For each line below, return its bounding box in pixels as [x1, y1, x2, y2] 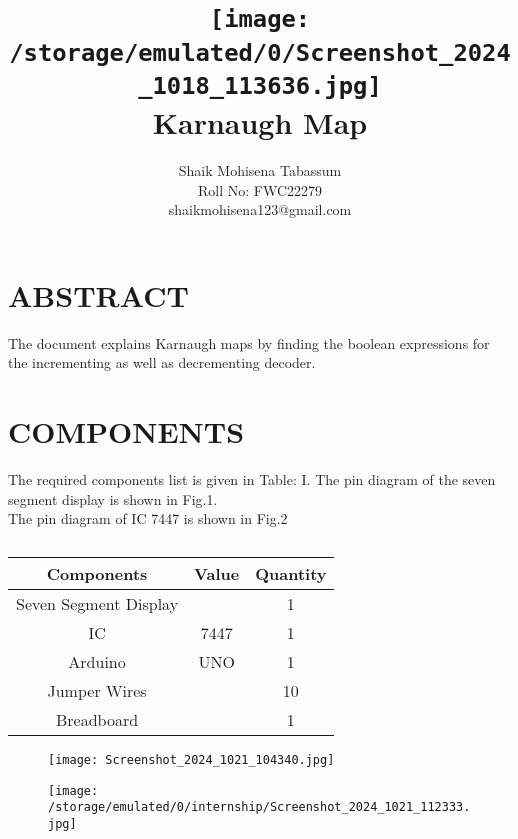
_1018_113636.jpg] [138, 71, 382, 100]
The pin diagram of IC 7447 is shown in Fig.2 [8, 508, 288, 529]
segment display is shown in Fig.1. [8, 488, 218, 509]
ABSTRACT [8, 274, 189, 315]
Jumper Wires [47, 678, 147, 702]
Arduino [68, 649, 126, 673]
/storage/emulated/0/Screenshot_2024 [9, 38, 511, 67]
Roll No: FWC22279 [197, 179, 323, 200]
